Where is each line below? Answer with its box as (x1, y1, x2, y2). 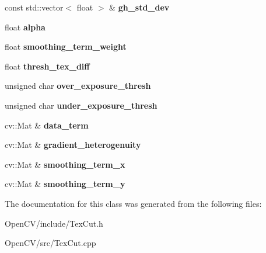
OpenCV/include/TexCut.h (5, 217, 103, 229)
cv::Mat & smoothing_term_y (5, 178, 125, 190)
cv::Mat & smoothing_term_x (5, 158, 125, 170)
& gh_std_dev (109, 1, 170, 13)
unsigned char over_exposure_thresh (5, 79, 151, 92)
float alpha (5, 20, 45, 33)
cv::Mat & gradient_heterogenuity (5, 138, 141, 151)
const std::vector (5, 1, 64, 13)
